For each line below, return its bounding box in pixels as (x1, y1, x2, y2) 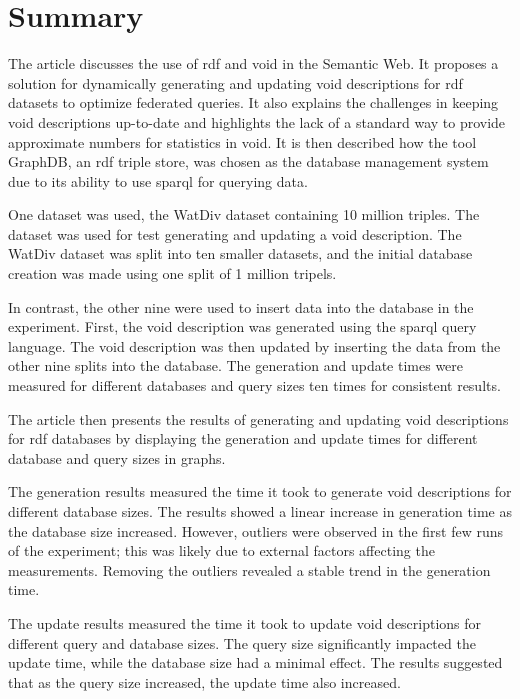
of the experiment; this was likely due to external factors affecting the (8, 540, 435, 561)
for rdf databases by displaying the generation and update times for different (8, 428, 478, 449)
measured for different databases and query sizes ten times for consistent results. (8, 375, 501, 396)
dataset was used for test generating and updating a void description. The (8, 223, 462, 244)
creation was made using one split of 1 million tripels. (8, 263, 337, 284)
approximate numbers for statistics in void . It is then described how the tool (8, 131, 477, 152)
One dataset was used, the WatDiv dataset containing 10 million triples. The (8, 204, 480, 225)
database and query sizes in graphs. (8, 447, 226, 468)
